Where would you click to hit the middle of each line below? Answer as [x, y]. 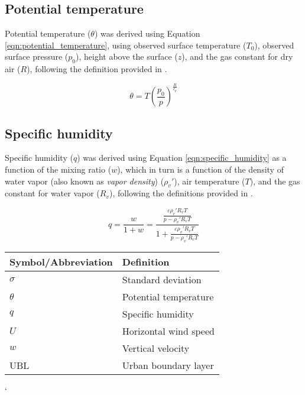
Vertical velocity [156, 348]
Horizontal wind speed [168, 331]
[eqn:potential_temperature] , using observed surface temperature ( [126, 45]
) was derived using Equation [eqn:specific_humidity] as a [182, 158]
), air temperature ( [210, 181]
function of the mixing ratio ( [58, 169]
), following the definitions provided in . [181, 193]
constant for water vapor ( [52, 193]
